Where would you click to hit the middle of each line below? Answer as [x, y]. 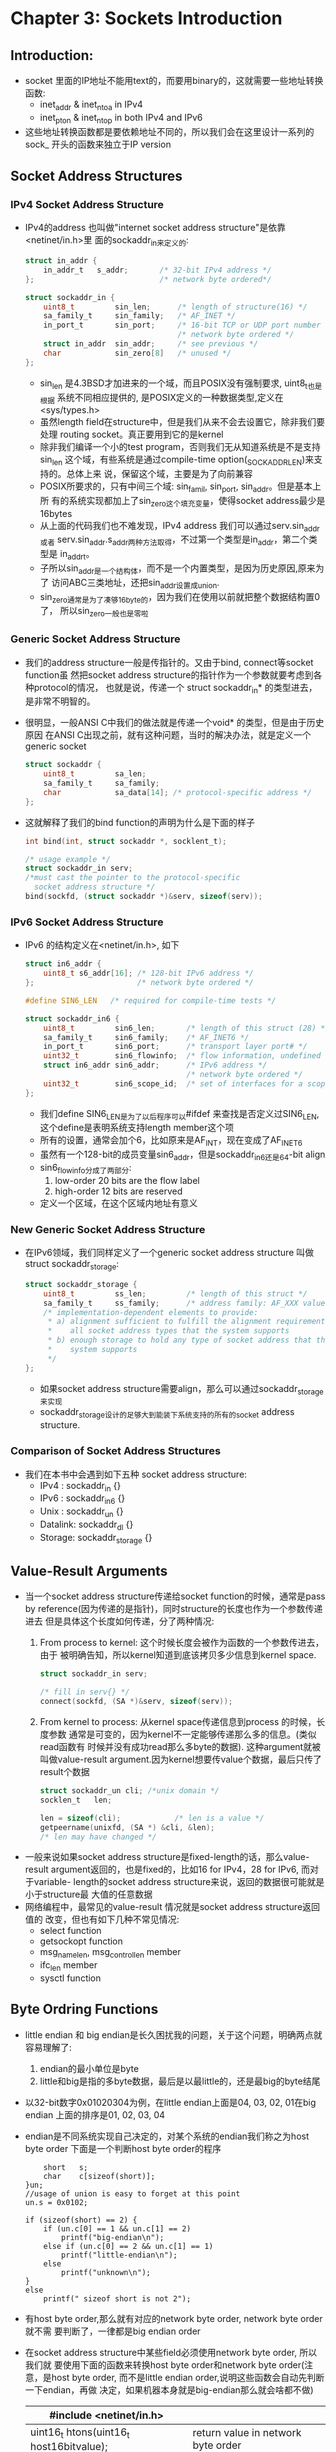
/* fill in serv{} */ [84, 1692]
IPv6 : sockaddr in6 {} [82, 1499]
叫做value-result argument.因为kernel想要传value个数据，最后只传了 [180, 1759]
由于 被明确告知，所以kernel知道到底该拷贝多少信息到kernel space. [178, 1655]
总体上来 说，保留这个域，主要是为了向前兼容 [159, 474]
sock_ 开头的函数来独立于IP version [98, 144]
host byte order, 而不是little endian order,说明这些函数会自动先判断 [188, 2377]
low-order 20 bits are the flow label [127, 1180]
